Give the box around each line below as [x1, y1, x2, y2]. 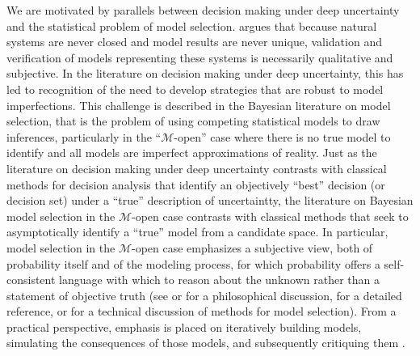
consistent [6, 271, 56, 288]
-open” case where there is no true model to [174, 128, 391, 145]
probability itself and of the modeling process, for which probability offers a [6, 255, 380, 272]
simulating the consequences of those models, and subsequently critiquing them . [6, 334, 405, 351]
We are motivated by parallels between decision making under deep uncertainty [6, 2, 400, 18]
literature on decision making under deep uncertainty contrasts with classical [6, 159, 387, 176]
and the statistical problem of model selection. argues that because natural [6, 17, 377, 34]
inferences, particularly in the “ [6, 128, 162, 145]
